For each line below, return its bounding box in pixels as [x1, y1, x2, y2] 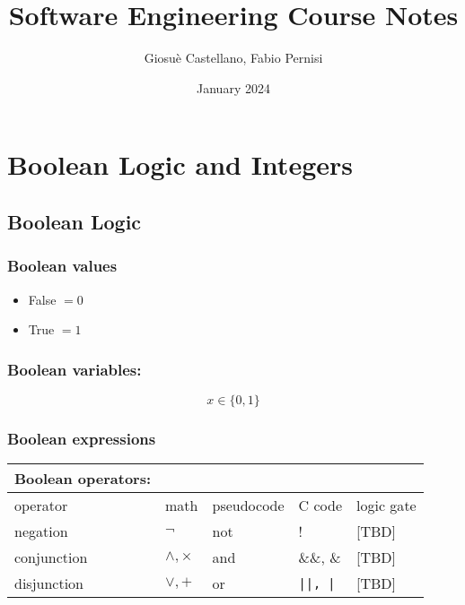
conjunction [14, 547, 88, 568]
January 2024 [197, 78, 270, 97]
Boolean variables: [7, 358, 142, 380]
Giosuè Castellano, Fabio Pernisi [144, 48, 323, 67]
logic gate [356, 495, 417, 516]
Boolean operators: [14, 468, 152, 489]
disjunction [14, 573, 84, 594]
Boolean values [7, 255, 118, 277]
